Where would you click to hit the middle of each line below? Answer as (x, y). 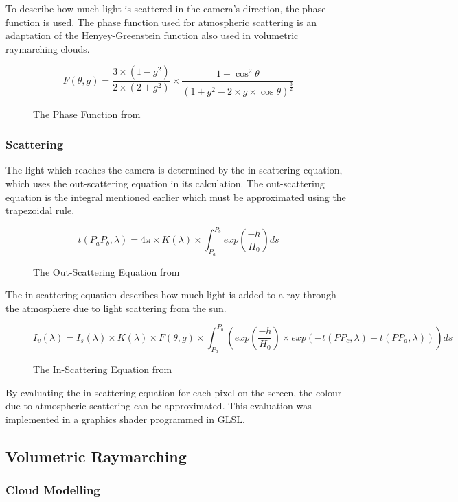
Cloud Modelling (53, 490)
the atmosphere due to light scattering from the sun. (116, 308)
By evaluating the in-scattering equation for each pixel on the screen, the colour (174, 392)
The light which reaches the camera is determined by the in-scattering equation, (174, 170)
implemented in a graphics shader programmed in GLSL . (125, 419)
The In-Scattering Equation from (103, 369)
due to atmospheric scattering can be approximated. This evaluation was (159, 406)
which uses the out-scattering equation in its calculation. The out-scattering (165, 183)
